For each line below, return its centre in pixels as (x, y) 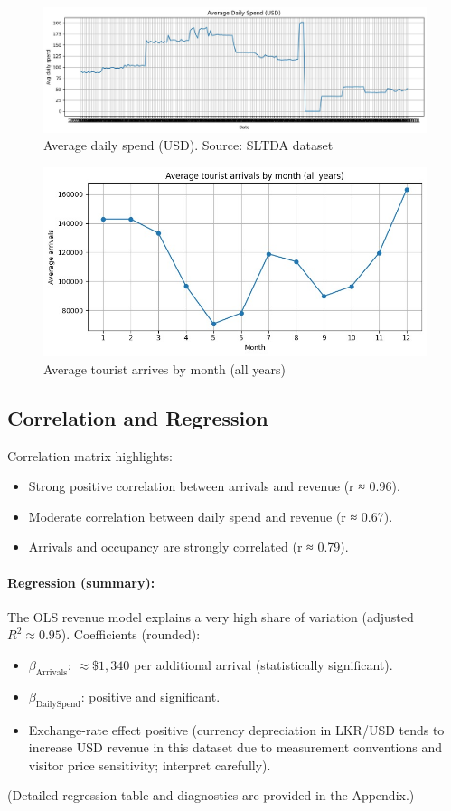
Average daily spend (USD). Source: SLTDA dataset (188, 145)
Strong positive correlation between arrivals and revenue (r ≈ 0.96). (214, 486)
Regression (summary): (81, 582)
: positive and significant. (150, 696)
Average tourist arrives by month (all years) (164, 368)
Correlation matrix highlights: (90, 455)
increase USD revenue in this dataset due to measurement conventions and (235, 747)
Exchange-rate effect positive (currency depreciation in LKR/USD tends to (236, 729)
